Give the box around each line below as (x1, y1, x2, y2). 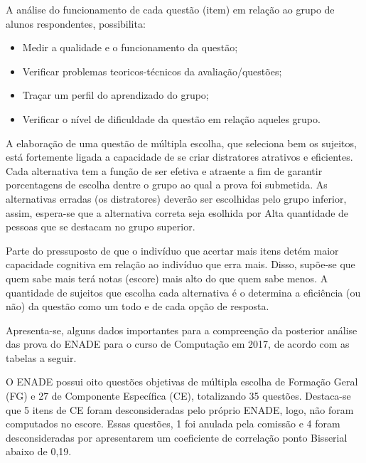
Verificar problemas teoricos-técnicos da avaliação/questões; (22, 63, 282, 78)
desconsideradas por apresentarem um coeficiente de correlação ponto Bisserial (6, 430, 348, 445)
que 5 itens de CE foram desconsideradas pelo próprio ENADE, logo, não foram (6, 402, 354, 417)
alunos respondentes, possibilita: (6, 16, 146, 31)
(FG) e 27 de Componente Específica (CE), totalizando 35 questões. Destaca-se (6, 388, 351, 403)
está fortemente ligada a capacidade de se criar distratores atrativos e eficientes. (6, 149, 353, 164)
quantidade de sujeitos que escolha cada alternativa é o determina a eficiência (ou (6, 284, 361, 299)
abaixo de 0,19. (6, 444, 72, 459)
